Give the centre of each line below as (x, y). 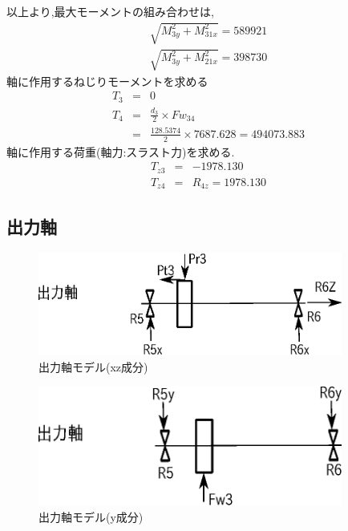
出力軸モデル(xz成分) (93, 366)
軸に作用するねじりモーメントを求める (107, 81)
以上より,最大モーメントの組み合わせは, (110, 11)
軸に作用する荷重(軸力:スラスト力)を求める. (121, 151)
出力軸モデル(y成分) (91, 517)
